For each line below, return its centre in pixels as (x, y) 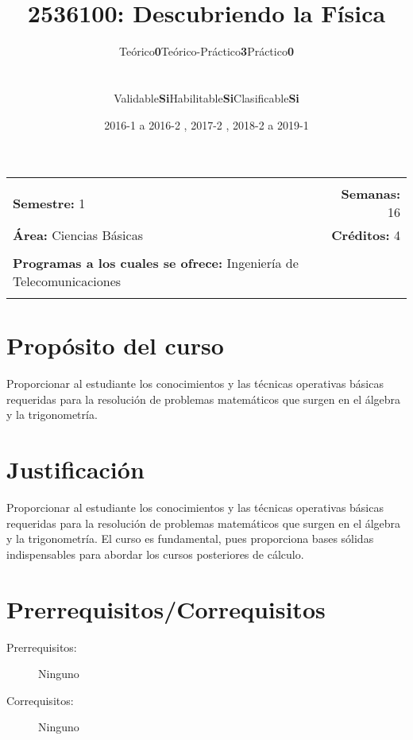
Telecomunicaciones (67, 281)
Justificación (75, 469)
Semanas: (371, 194)
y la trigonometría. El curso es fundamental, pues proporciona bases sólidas (190, 539)
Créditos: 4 (366, 235)
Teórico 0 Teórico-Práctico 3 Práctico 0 (206, 51)
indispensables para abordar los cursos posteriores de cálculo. (155, 554)
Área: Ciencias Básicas (78, 235)
